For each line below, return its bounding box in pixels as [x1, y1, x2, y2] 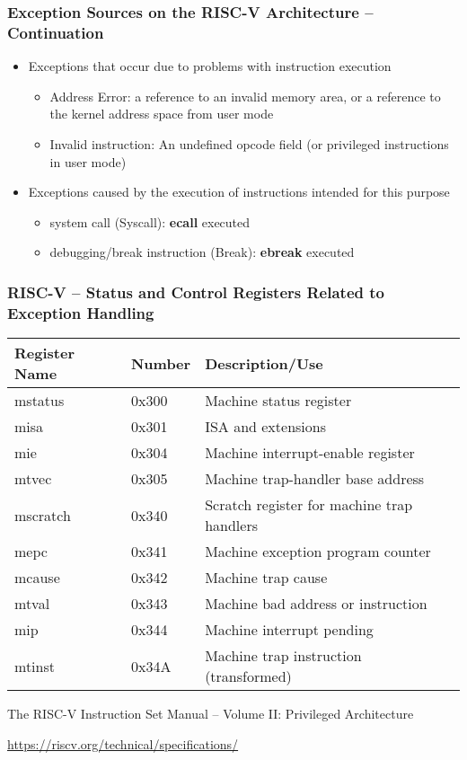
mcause [14, 567, 60, 588]
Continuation [7, 21, 104, 43]
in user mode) [49, 152, 127, 171]
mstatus [14, 390, 65, 411]
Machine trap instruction [205, 645, 362, 667]
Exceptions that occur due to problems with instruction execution [28, 57, 392, 75]
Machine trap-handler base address [205, 468, 425, 490]
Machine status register [205, 390, 352, 411]
